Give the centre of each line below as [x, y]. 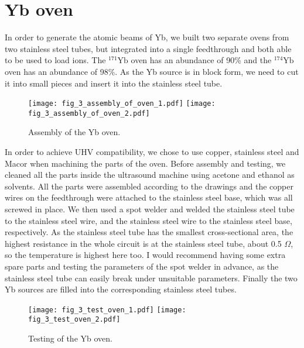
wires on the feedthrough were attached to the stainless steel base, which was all [149, 197]
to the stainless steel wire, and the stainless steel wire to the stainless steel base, [148, 220]
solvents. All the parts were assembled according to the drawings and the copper [149, 186]
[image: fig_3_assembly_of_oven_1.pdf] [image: [122, 104]
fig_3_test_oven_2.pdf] [74, 320]
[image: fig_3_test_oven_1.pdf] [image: [107, 310]
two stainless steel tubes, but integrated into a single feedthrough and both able [148, 48]
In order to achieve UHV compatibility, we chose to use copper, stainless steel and [152, 151]
